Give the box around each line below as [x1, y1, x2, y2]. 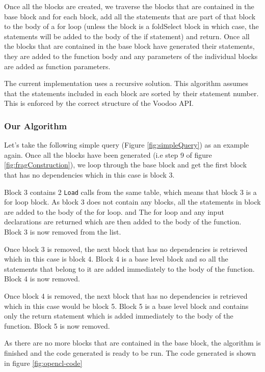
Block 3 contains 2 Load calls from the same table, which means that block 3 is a [4, 186, 257, 197]
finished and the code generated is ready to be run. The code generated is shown [4, 347, 256, 358]
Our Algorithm [4, 119, 67, 132]
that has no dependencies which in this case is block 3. [4, 169, 175, 180]
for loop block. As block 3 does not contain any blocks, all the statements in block [4, 196, 261, 207]
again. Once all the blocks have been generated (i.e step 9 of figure [4, 149, 212, 160]
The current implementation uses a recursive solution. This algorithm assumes [4, 78, 249, 89]
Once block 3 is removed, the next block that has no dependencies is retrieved [4, 243, 248, 254]
